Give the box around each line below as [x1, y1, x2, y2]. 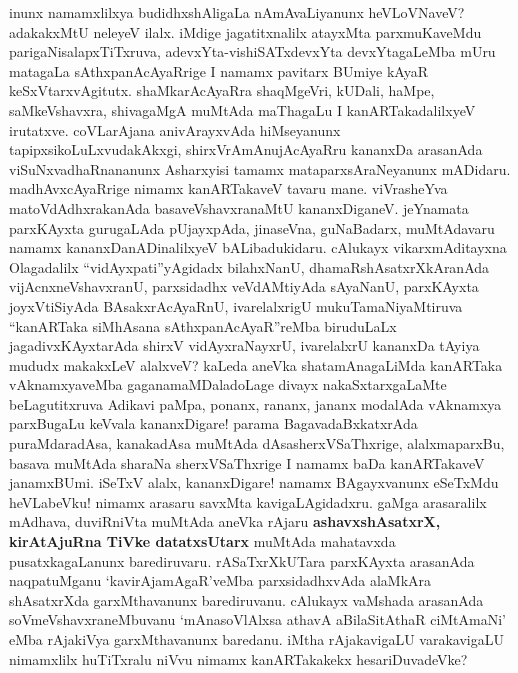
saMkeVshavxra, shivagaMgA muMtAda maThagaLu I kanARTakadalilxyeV [9, 99, 476, 120]
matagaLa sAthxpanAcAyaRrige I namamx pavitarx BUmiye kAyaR [9, 60, 428, 81]
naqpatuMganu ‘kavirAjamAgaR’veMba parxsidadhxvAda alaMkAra [9, 570, 432, 591]
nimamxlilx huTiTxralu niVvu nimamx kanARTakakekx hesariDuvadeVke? [9, 648, 468, 669]
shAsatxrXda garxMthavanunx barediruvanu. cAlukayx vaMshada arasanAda [9, 589, 484, 610]
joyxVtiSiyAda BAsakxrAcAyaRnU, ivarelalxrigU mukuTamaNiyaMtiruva [9, 295, 463, 316]
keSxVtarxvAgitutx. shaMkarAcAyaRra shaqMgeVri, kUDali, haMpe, [9, 80, 435, 101]
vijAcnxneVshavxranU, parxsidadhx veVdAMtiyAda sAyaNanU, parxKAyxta [9, 276, 479, 297]
